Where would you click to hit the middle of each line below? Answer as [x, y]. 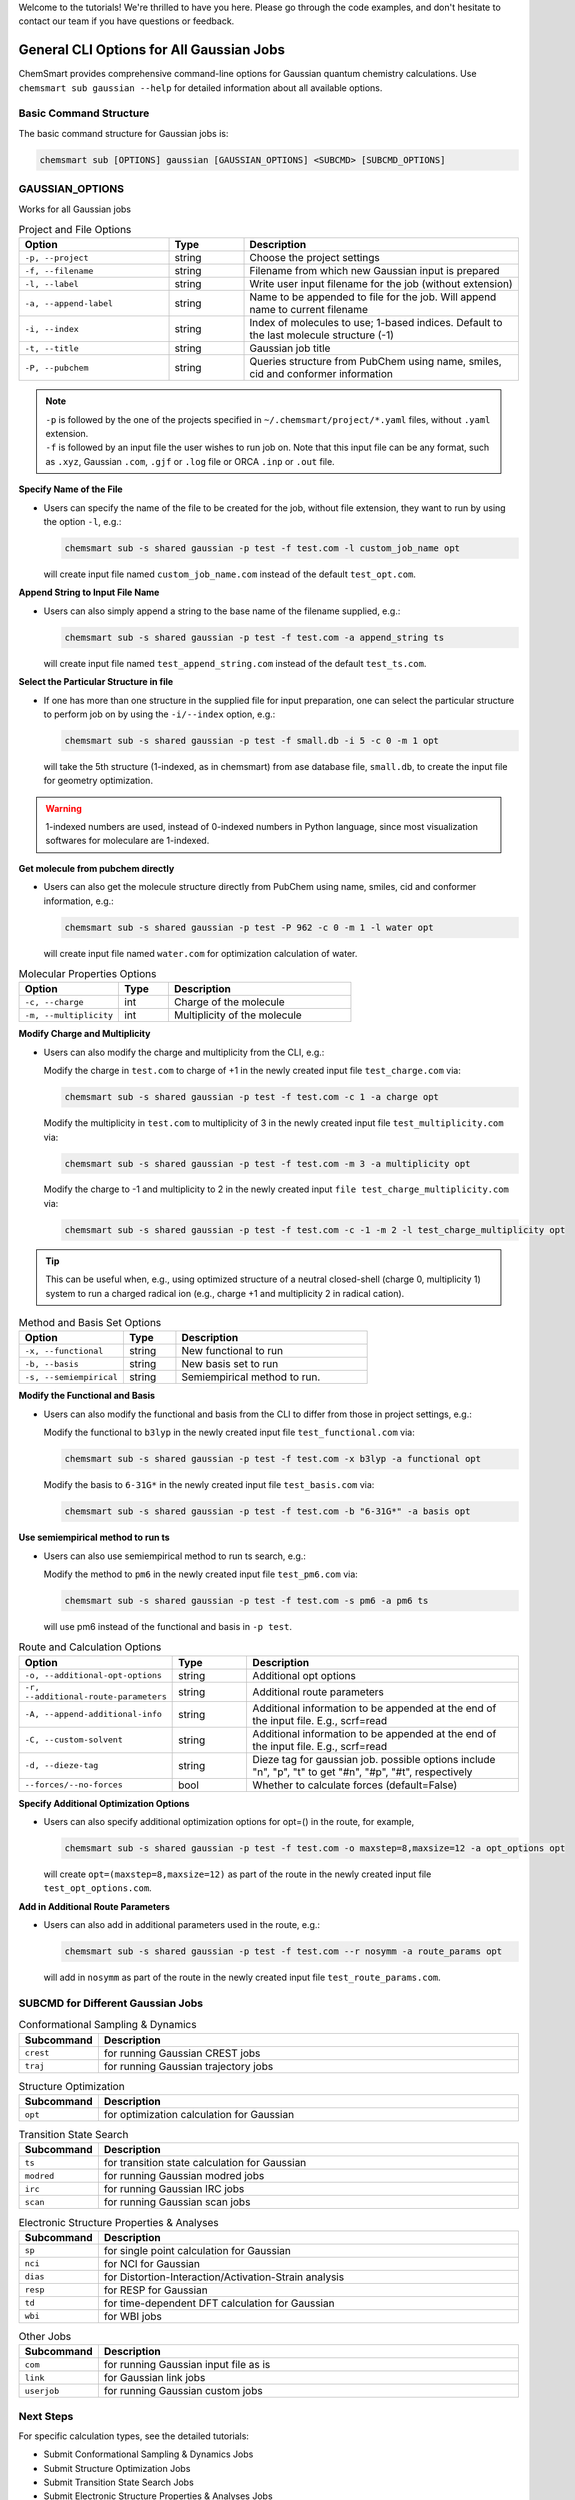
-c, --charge [54, 1001]
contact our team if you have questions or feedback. [126, 21]
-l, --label [51, 283]
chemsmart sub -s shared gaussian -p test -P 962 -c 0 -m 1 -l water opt [249, 927]
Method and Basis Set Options [90, 1323]
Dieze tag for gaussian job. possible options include [374, 1759]
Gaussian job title [290, 348]
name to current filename [309, 310]
